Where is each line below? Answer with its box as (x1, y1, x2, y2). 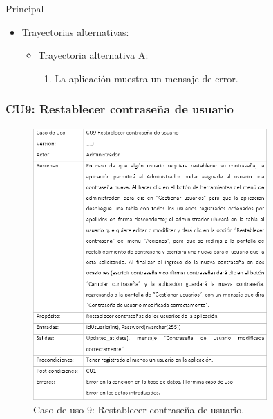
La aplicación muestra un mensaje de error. (55, 71, 238, 85)
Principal (6, 1, 44, 15)
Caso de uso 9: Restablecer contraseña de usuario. (33, 402, 245, 417)
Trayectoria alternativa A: (38, 48, 149, 62)
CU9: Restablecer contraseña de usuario (6, 100, 234, 118)
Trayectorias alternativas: (21, 24, 129, 39)
